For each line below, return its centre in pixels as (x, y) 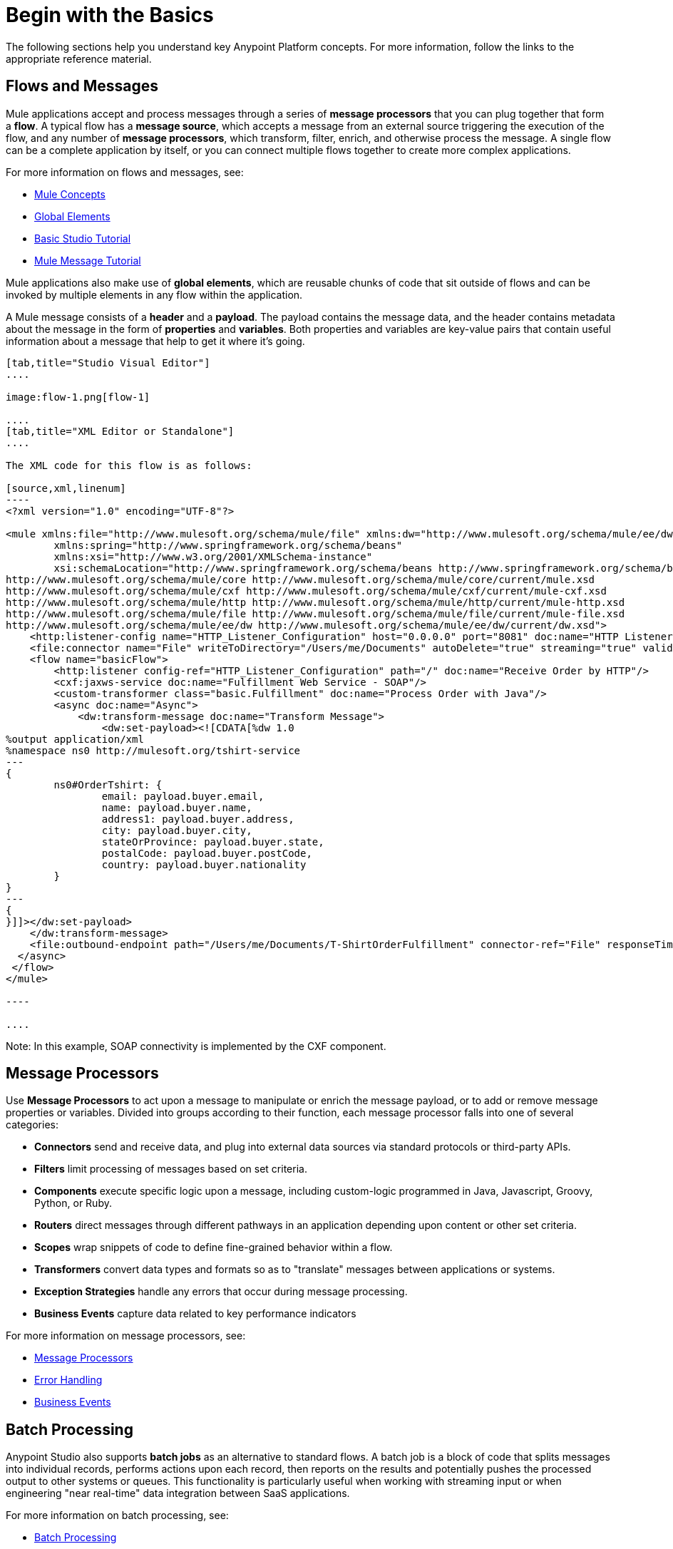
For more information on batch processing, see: (117, 1515)
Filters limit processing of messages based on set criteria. (171, 1169)
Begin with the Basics (110, 15)
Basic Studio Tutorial (83, 238)
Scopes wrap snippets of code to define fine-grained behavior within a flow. (214, 1247)
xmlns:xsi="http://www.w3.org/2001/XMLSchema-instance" (213, 556)
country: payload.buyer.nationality (204, 864)
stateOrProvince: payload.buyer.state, (213, 842)
